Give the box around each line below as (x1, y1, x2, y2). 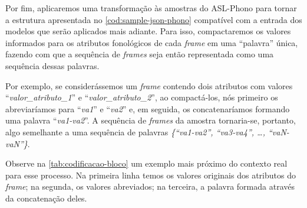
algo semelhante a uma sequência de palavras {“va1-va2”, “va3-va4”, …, (5, 125, 265, 138)
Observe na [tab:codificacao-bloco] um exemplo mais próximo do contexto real (5, 157, 288, 170)
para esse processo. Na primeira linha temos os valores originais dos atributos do (5, 168, 296, 181)
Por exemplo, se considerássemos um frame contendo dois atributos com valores (5, 79, 293, 92)
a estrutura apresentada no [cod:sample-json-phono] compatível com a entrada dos (5, 13, 302, 25)
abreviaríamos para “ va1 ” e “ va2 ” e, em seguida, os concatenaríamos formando (5, 102, 290, 115)
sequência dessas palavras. (5, 59, 100, 71)
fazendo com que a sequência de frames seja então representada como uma (5, 48, 274, 60)
